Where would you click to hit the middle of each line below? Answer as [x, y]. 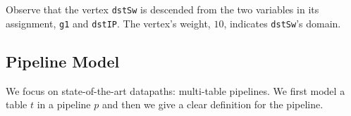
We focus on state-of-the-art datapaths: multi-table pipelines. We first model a [175, 90]
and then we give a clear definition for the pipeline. [213, 104]
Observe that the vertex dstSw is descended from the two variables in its [162, 9]
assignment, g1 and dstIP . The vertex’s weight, [108, 23]
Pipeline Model [63, 61]
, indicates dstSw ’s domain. [282, 23]
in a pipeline [64, 104]
